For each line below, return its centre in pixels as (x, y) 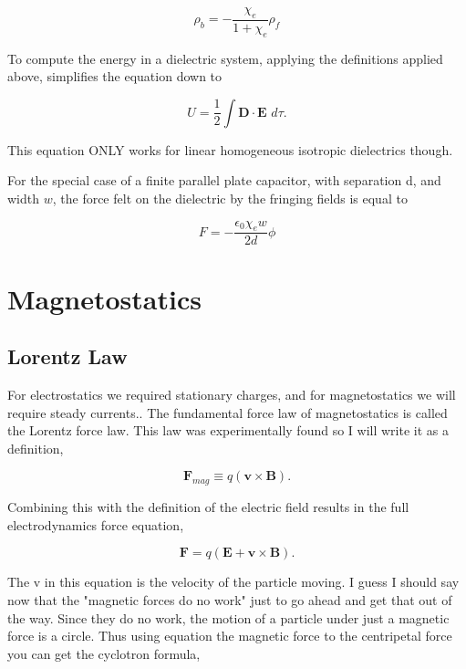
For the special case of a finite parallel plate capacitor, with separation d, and (224, 180)
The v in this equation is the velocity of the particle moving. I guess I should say (233, 582)
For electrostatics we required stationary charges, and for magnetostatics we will (232, 394)
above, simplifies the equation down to (115, 76)
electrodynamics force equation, (96, 524)
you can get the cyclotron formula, (104, 653)
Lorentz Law (67, 356)
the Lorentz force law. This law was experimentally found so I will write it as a (228, 430)
